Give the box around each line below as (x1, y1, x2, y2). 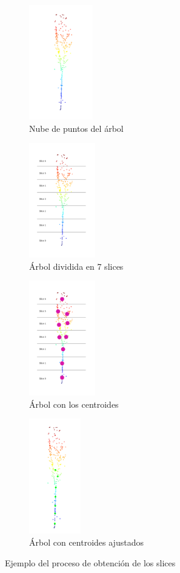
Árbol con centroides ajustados (29, 536, 144, 549)
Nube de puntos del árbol (29, 122, 124, 134)
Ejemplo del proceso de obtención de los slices (5, 556, 176, 569)
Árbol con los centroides (29, 397, 119, 410)
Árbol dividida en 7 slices (29, 259, 124, 272)
